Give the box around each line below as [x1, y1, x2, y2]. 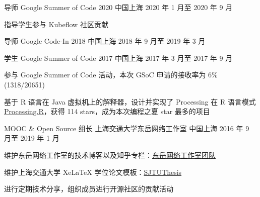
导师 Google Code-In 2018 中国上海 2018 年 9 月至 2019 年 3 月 [4, 36, 206, 46]
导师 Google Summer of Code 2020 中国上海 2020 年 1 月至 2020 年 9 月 [4, 2, 233, 12]
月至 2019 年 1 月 [4, 133, 59, 143]
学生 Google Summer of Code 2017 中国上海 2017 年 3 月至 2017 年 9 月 [4, 52, 233, 63]
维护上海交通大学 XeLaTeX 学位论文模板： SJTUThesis [4, 166, 182, 177]
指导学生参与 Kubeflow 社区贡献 [4, 19, 108, 29]
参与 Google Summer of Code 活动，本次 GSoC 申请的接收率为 [4, 69, 206, 80]
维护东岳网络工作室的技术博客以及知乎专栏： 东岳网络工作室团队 [4, 149, 216, 160]
